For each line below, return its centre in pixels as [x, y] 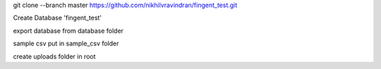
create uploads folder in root [54, 56]
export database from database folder [68, 31]
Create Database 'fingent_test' [58, 18]
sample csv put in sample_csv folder [66, 44]
